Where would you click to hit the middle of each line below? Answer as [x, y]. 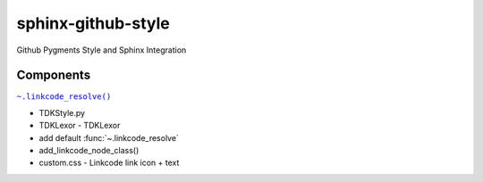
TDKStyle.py [62, 112]
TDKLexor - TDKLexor [80, 126]
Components [54, 75]
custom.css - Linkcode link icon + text [109, 163]
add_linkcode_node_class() [89, 151]
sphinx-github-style [93, 23]
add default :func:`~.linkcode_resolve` [109, 137]
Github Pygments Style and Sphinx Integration [102, 50]
